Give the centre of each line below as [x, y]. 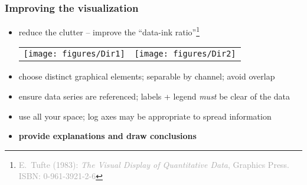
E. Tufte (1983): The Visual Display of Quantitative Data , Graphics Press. [154, 164]
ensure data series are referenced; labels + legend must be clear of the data [154, 96]
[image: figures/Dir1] [74, 54]
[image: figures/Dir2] [185, 54]
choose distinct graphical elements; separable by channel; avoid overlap [147, 76]
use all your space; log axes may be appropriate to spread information [145, 116]
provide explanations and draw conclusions [107, 136]
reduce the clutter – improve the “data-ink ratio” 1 [109, 31]
